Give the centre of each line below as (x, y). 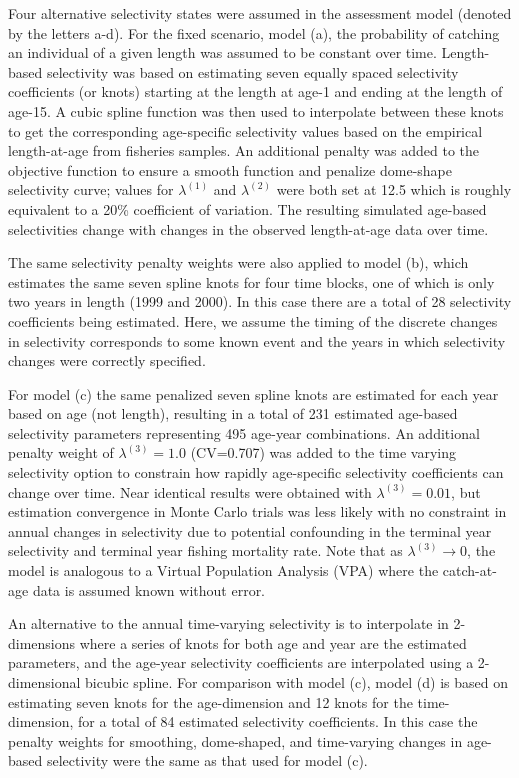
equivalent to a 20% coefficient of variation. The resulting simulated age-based (247, 208)
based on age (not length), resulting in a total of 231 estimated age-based (233, 413)
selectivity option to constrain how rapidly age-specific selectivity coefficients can (256, 472)
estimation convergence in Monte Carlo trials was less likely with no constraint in (257, 511)
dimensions (42, 642)
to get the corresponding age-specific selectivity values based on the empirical (245, 130)
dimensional (44, 682)
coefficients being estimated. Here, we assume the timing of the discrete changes (253, 320)
